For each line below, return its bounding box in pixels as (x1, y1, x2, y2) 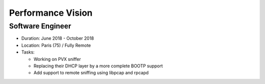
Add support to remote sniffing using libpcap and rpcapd (33, 70, 149, 76)
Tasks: (21, 49, 35, 55)
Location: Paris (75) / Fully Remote (21, 42, 91, 48)
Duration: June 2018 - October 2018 (21, 35, 94, 41)
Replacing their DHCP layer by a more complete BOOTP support (33, 63, 163, 69)
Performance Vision (9, 7, 93, 18)
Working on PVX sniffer (33, 56, 81, 62)
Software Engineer (9, 22, 71, 30)
